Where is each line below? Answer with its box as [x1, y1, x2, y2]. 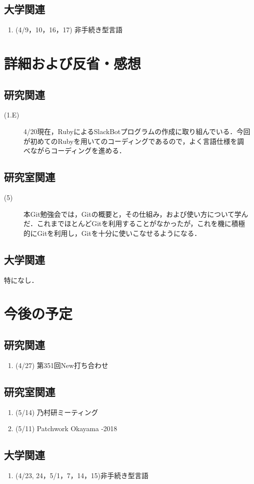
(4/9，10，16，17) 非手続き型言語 [15, 24, 123, 35]
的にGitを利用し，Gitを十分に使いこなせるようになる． [23, 228, 201, 238]
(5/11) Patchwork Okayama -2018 [15, 423, 117, 434]
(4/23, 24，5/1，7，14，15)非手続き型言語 [15, 470, 149, 480]
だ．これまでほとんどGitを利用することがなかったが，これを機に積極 [23, 218, 245, 229]
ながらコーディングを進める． [30, 145, 126, 156]
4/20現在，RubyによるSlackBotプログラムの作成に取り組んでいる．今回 [23, 126, 251, 136]
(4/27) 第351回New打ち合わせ [15, 360, 109, 370]
